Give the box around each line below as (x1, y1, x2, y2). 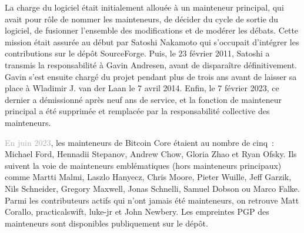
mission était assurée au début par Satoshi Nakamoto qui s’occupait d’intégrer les (5, 35, 299, 48)
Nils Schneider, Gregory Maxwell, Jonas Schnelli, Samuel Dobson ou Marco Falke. (5, 182, 300, 194)
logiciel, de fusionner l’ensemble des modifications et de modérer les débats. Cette (5, 24, 299, 36)
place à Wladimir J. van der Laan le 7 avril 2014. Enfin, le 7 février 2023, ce (5, 82, 279, 94)
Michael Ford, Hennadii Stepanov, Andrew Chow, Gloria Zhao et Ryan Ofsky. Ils (5, 148, 297, 160)
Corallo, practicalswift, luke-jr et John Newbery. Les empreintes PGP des (5, 205, 269, 218)
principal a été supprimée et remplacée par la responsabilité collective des (5, 105, 270, 117)
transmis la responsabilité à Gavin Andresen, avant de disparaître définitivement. (5, 58, 297, 71)
